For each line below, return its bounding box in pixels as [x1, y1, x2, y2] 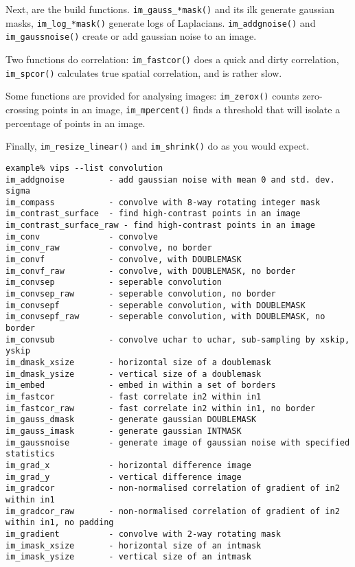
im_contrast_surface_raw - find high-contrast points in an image [5, 220, 316, 231]
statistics [5, 449, 55, 459]
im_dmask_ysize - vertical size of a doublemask [5, 369, 262, 379]
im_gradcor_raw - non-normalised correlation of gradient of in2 [5, 506, 340, 516]
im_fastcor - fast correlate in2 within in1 [5, 391, 262, 402]
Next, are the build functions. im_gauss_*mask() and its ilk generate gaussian [5, 2, 334, 16]
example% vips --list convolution [5, 163, 163, 173]
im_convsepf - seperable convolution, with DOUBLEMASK [5, 300, 306, 310]
